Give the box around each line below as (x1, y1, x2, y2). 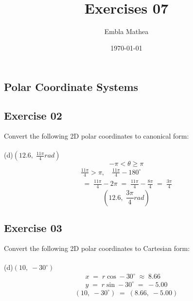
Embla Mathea (104, 26, 149, 36)
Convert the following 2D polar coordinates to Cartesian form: (4, 243, 190, 253)
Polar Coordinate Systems (4, 79, 139, 94)
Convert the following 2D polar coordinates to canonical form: (4, 130, 189, 141)
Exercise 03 (4, 220, 62, 235)
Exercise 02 (4, 108, 62, 123)
